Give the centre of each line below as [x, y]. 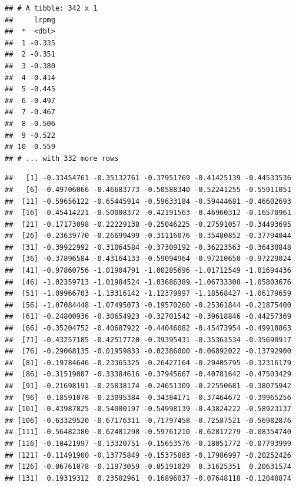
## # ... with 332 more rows [62, 158]
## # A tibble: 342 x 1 [51, 8]
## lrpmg [30, 20]
